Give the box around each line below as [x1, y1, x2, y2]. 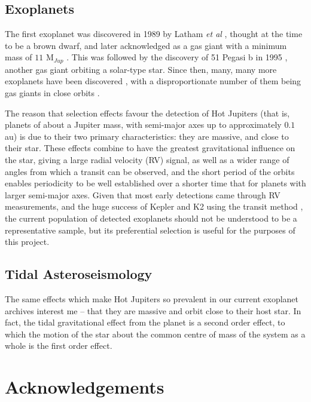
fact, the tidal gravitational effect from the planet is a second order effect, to [5, 316, 285, 329]
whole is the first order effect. [5, 339, 112, 352]
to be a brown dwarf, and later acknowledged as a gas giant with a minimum [5, 39, 287, 51]
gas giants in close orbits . [5, 87, 100, 99]
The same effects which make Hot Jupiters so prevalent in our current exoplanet [5, 292, 299, 305]
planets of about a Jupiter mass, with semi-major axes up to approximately [5, 118, 282, 131]
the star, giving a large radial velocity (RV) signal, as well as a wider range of [5, 154, 289, 165]
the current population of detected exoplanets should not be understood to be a [5, 211, 297, 224]
